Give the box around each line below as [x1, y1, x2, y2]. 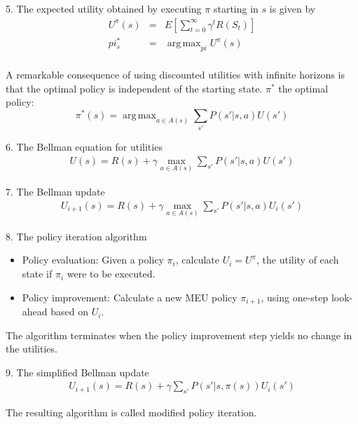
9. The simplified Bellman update [6, 364, 149, 379]
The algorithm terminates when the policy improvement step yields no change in [6, 327, 352, 342]
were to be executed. [67, 266, 156, 281]
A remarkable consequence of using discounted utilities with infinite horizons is [6, 67, 345, 81]
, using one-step [261, 289, 329, 304]
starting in [213, 1, 259, 15]
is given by [269, 1, 316, 15]
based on [50, 304, 88, 319]
